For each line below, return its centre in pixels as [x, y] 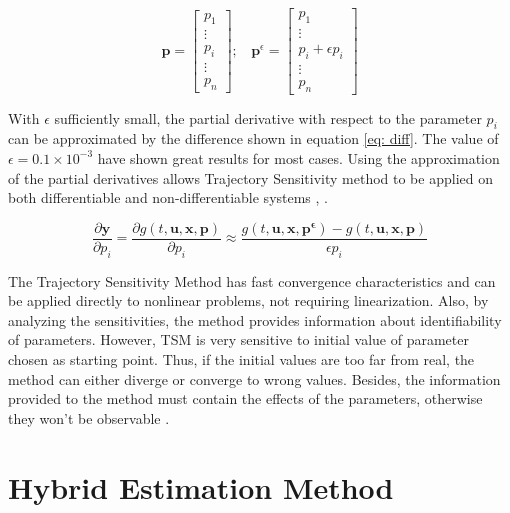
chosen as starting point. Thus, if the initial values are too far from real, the [241, 358]
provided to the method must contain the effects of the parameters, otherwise [245, 398]
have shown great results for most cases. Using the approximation [298, 157]
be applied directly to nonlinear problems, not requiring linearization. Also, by [248, 300]
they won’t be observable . [89, 417]
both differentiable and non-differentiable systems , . [168, 197]
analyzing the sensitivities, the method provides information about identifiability [255, 319]
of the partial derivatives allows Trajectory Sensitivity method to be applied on [250, 177]
